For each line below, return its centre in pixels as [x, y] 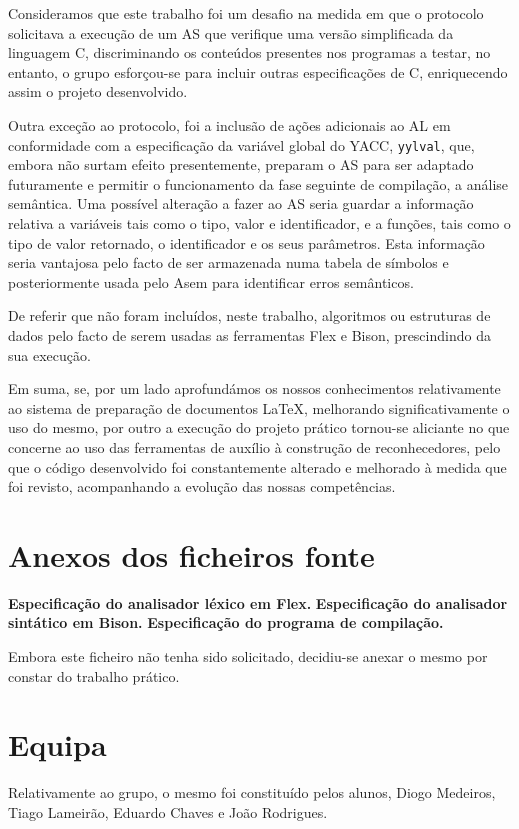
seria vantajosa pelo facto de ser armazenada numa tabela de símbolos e [228, 262]
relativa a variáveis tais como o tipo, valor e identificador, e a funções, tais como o [259, 223]
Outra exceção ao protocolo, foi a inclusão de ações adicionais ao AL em [229, 124]
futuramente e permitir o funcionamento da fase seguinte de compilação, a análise [258, 183]
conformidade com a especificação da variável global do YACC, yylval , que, [241, 144]
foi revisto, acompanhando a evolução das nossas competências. [202, 486]
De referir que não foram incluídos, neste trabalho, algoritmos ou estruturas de [249, 315]
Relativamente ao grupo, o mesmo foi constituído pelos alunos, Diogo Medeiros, [252, 792]
